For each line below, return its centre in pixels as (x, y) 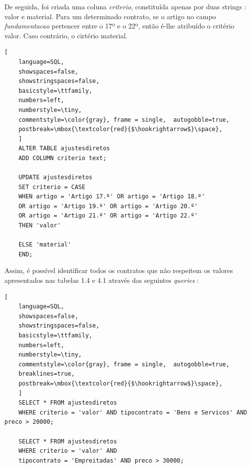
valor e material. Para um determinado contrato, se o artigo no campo (110, 16)
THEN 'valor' (40, 226)
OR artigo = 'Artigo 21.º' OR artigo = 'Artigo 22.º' (108, 216)
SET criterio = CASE (52, 187)
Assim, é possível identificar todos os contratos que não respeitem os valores (119, 270)
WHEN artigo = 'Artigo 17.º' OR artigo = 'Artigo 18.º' (112, 197)
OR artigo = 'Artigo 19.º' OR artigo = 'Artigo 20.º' (108, 206)
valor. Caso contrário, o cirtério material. (66, 35)
